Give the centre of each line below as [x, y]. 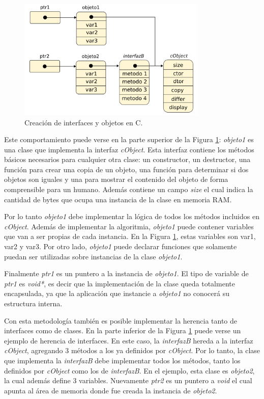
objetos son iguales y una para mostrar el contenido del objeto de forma [116, 179]
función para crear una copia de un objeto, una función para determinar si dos [126, 169]
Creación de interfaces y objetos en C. [84, 122]
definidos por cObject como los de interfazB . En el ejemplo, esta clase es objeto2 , [129, 370]
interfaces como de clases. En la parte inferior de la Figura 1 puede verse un [123, 330]
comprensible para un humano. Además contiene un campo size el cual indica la [129, 189]
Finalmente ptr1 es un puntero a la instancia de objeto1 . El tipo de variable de [126, 273]
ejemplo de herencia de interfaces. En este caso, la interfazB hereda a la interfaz [129, 340]
